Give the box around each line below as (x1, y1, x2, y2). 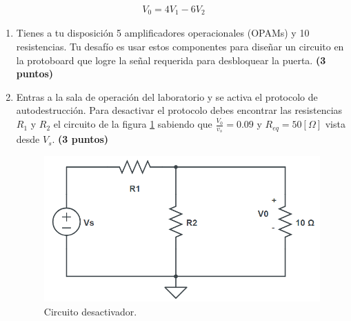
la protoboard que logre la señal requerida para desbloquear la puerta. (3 (16, 52, 326, 67)
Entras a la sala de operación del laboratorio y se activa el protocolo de (16, 89, 318, 104)
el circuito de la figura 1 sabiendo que (53, 117, 212, 131)
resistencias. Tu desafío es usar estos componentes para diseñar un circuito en (16, 39, 344, 54)
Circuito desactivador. (43, 304, 137, 318)
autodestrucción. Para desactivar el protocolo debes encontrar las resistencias (16, 103, 343, 117)
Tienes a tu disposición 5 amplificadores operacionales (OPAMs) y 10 (16, 26, 310, 40)
